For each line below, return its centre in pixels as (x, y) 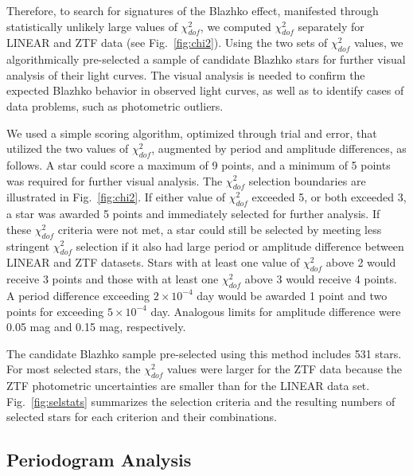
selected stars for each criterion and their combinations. (142, 417)
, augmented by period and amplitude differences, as (279, 148)
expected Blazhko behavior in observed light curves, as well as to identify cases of (205, 90)
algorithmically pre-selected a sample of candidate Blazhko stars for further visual (206, 59)
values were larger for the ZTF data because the (284, 369)
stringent (28, 246)
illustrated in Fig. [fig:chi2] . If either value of (116, 197)
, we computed (236, 26)
